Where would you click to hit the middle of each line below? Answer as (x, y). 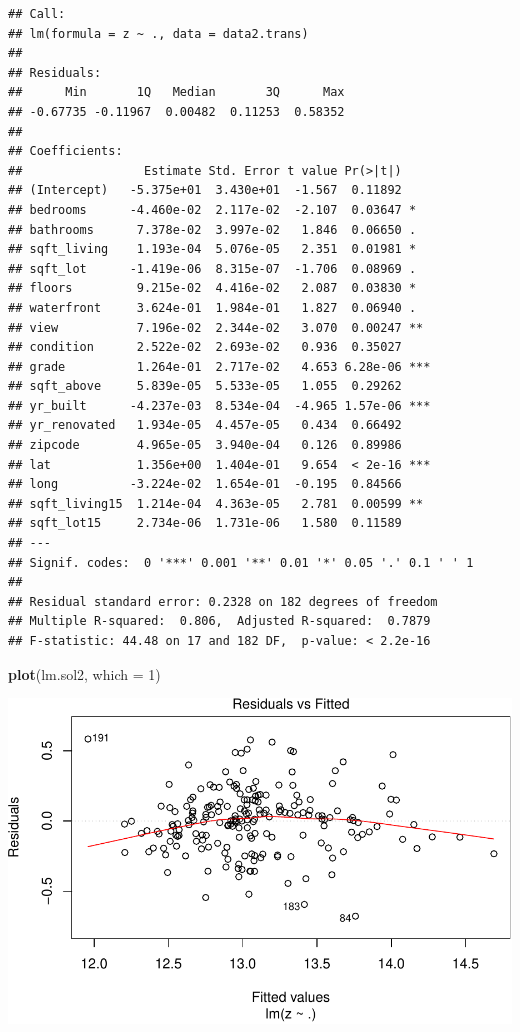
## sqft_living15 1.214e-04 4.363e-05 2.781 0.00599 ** (216, 503)
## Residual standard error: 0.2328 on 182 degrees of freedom (223, 601)
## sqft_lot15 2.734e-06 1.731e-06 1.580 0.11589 (205, 523)
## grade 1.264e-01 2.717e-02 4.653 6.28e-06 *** (219, 366)
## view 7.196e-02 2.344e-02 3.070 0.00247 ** (216, 327)
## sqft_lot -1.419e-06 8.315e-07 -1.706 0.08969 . (212, 268)
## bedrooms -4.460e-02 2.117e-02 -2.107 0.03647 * (212, 209)
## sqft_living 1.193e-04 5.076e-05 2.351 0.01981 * (212, 249)
